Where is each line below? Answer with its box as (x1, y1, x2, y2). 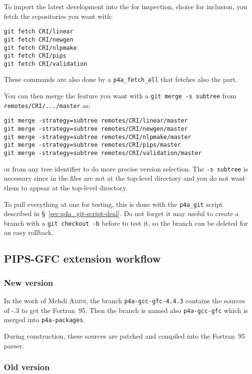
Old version (4, 361, 50, 373)
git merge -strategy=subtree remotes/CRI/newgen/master (4, 125, 188, 133)
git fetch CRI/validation (4, 60, 87, 67)
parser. (4, 340, 24, 350)
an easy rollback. (4, 227, 54, 237)
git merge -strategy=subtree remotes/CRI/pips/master (4, 141, 181, 149)
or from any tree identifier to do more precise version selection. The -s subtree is (4, 163, 248, 173)
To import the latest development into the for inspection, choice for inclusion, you (4, 1, 248, 11)
